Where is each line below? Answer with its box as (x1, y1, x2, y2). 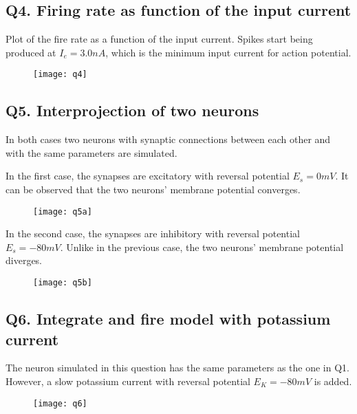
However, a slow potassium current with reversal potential (6, 373, 250, 388)
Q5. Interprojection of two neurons (6, 100, 259, 121)
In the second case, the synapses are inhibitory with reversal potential (6, 226, 300, 241)
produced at (6, 45, 56, 59)
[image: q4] (33, 69, 87, 80)
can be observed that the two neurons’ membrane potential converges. (6, 182, 301, 197)
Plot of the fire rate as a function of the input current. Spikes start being (6, 32, 313, 46)
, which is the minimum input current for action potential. (105, 45, 351, 59)
